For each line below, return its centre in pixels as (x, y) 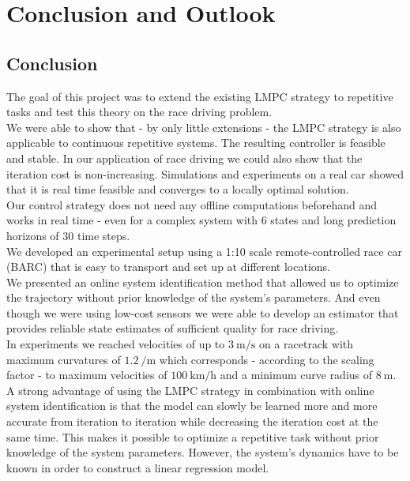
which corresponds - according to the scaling (267, 359)
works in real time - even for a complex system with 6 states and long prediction (201, 220)
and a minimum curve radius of (296, 375)
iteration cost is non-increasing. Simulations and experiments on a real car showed (205, 173)
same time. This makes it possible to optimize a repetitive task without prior (193, 436)
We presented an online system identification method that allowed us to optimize (203, 282)
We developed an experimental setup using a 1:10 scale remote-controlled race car (204, 251)
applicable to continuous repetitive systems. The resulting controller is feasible (196, 143)
